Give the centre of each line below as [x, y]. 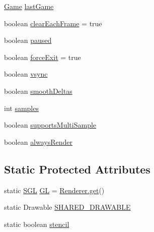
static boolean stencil [37, 224]
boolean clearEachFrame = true [53, 23]
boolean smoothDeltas [38, 91]
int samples [21, 108]
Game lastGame [29, 6]
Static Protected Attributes [77, 169]
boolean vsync [26, 74]
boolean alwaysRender [38, 141]
